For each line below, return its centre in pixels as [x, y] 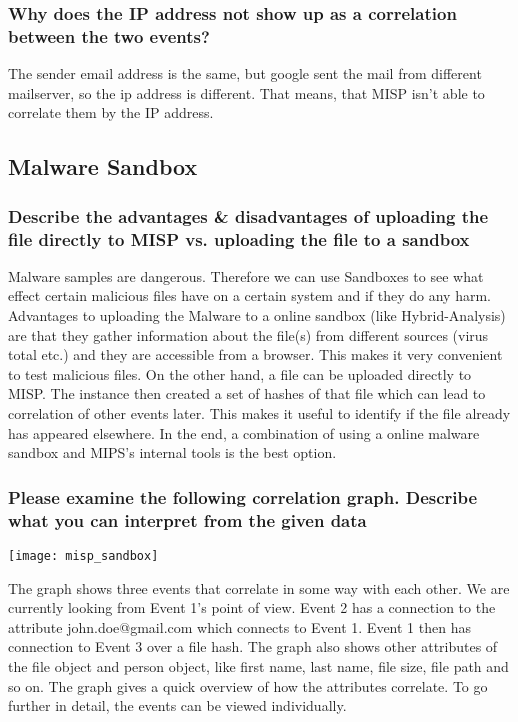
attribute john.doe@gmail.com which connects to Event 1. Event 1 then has [239, 626]
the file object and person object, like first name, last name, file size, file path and [258, 665]
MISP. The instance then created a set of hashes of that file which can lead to [247, 393]
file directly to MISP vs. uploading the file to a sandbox [239, 238]
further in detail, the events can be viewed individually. [177, 705]
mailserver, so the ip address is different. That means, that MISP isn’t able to [246, 92]
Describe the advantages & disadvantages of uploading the [248, 215]
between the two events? [109, 35]
